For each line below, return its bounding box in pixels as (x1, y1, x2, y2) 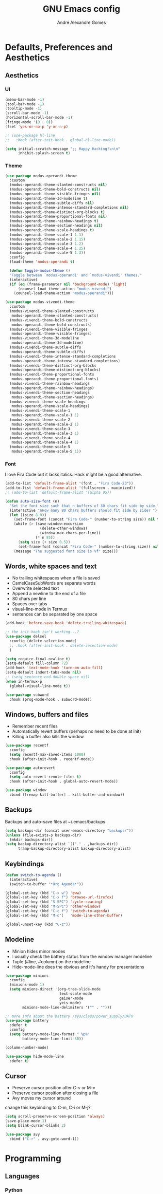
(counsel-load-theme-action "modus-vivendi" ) (17, 286, 112, 291)
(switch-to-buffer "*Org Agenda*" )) (9, 881, 83, 887)
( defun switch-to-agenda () (5, 873, 62, 877)
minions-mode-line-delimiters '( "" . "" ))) (22, 1005, 112, 1010)
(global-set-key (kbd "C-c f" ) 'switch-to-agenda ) (5, 909, 110, 914)
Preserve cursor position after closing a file (12, 1090, 98, 1096)
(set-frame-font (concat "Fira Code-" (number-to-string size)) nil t (14, 517, 160, 522)
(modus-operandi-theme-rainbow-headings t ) (9, 219, 98, 224)
